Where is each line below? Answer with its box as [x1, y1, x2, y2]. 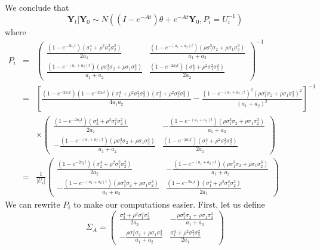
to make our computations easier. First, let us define [73, 197, 265, 210]
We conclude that [5, 1, 69, 13]
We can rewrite [5, 197, 60, 210]
